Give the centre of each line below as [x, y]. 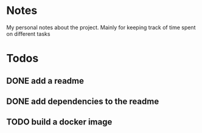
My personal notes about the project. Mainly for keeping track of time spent [101, 27]
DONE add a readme [45, 80]
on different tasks [28, 33]
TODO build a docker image [59, 122]
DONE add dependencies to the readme [83, 101]
